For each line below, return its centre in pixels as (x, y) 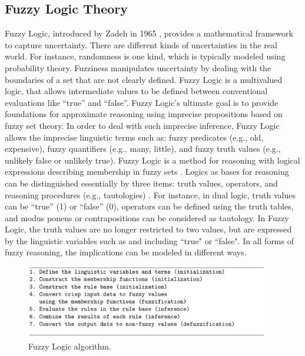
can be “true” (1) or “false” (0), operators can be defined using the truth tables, (149, 206)
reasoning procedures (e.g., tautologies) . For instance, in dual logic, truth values (150, 194)
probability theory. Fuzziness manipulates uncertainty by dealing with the (138, 67)
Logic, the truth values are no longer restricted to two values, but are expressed (148, 229)
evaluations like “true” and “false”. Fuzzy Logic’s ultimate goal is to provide (142, 102)
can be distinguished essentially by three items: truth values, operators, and (141, 183)
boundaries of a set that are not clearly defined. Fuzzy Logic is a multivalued (144, 79)
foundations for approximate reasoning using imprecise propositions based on (144, 114)
